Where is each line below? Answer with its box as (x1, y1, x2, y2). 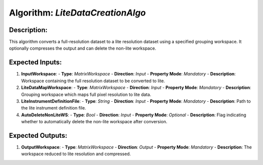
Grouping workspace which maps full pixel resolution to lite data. (21, 92, 151, 97)
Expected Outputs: (9, 131, 68, 140)
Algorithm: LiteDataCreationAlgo (9, 7, 146, 18)
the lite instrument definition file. (21, 105, 86, 111)
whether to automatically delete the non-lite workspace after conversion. (21, 119, 168, 125)
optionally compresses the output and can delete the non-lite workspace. (9, 45, 156, 51)
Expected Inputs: (9, 58, 62, 67)
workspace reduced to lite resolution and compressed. (21, 151, 131, 157)
